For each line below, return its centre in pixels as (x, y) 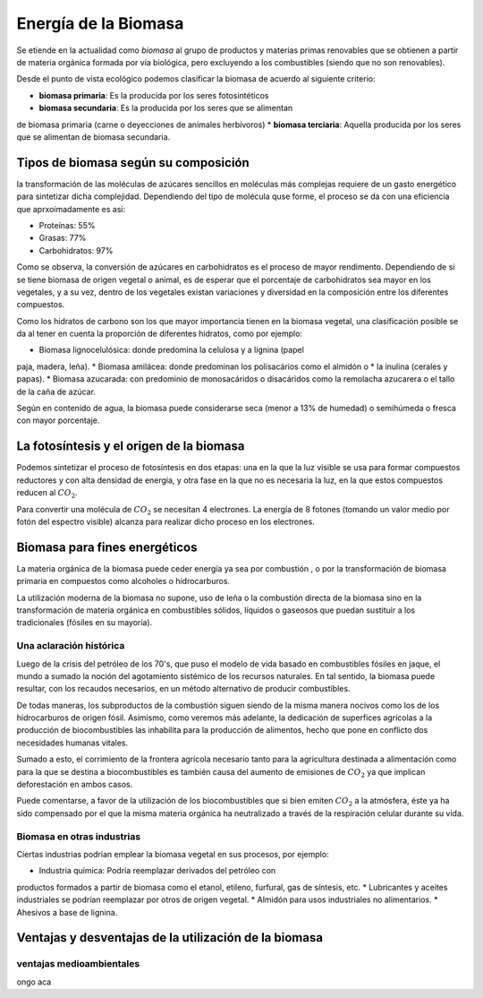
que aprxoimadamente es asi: (71, 209)
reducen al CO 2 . (47, 494)
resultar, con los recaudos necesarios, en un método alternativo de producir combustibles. (183, 689)
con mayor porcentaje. (58, 420)
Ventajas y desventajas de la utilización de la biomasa (170, 938)
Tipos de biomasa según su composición (133, 163)
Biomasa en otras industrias (79, 836)
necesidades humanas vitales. (72, 743)
